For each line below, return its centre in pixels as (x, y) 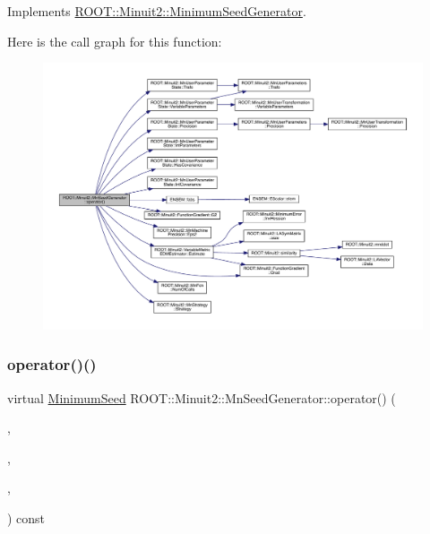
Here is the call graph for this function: (115, 41)
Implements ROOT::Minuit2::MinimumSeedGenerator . (157, 11)
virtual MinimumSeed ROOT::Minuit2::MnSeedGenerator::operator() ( (202, 397)
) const (26, 518)
